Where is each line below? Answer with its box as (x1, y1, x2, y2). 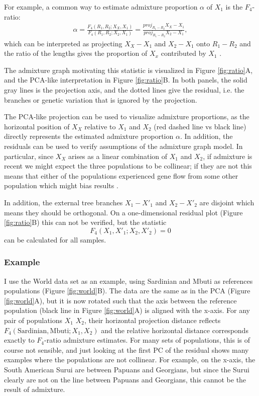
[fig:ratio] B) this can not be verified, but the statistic (4, 217, 167, 227)
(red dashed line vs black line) (154, 121, 246, 131)
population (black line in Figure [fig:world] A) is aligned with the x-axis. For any (4, 305, 250, 315)
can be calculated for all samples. (4, 234, 106, 245)
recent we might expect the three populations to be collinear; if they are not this (4, 161, 252, 171)
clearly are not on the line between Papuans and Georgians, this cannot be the (4, 374, 246, 384)
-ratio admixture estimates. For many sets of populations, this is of (44, 335, 250, 345)
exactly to (4, 335, 35, 345)
